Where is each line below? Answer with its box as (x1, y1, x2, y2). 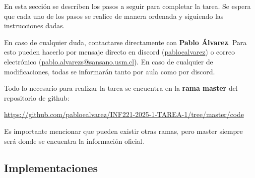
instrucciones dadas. (4, 20, 65, 31)
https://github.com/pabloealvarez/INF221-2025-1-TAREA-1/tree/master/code (4, 109, 244, 119)
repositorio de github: (4, 92, 69, 103)
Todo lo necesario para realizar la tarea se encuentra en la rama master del (4, 83, 238, 93)
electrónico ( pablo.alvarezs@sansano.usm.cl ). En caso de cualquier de (4, 56, 213, 66)
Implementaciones (4, 160, 98, 175)
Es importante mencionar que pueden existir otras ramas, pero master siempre (4, 125, 243, 136)
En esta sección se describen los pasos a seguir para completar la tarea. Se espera (4, 1, 251, 11)
